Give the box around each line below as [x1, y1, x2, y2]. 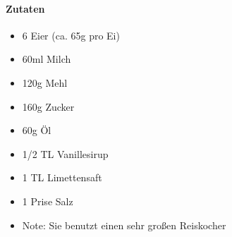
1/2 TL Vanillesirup [22, 146, 109, 161]
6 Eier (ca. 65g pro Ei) [22, 28, 120, 42]
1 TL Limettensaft [22, 170, 102, 185]
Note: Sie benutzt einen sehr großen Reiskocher [22, 217, 226, 232]
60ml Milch [22, 51, 71, 66]
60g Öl [22, 123, 51, 138]
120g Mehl [22, 75, 68, 90]
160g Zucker [22, 99, 75, 114]
